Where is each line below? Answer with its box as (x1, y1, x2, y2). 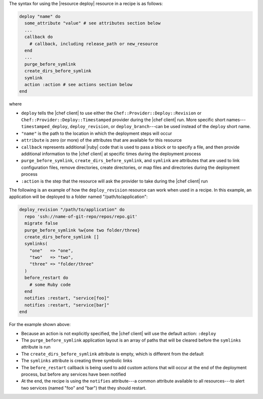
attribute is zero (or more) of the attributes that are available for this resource (21, 137, 182, 143)
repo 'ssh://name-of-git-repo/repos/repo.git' (24, 214, 138, 219)
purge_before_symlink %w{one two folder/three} (24, 227, 140, 233)
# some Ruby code (29, 282, 71, 287)
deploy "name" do (19, 14, 61, 19)
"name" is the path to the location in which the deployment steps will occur (21, 130, 172, 136)
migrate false (24, 220, 58, 226)
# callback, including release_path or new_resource (29, 41, 158, 46)
